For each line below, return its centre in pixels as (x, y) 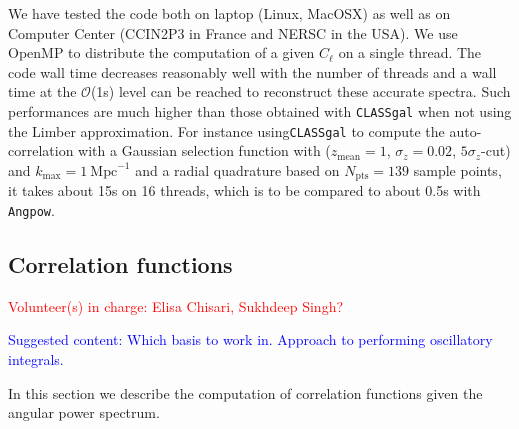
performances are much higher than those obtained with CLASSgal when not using (260, 110)
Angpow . (31, 209)
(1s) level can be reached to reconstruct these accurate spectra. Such (300, 91)
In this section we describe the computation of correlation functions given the (245, 392)
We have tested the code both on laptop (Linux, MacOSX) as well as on (229, 13)
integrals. (36, 358)
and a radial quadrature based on (237, 169)
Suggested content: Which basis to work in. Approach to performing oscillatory (250, 339)
